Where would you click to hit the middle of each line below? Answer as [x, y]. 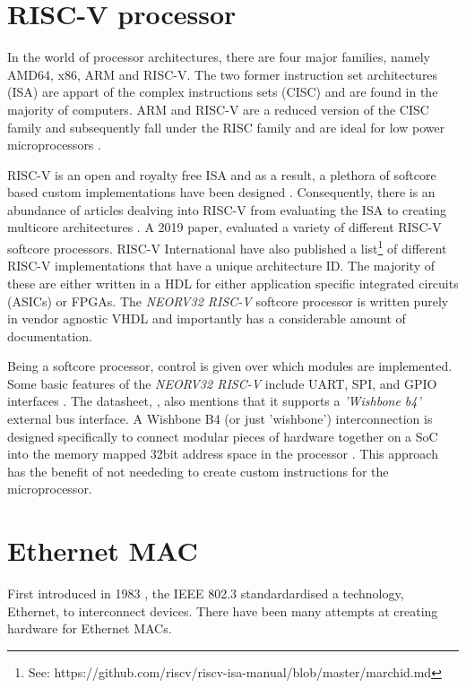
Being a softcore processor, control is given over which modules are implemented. [230, 366]
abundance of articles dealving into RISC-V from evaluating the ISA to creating [227, 209]
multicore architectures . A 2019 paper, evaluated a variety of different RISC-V [224, 227]
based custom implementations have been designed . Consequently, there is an [221, 192]
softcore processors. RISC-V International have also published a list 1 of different [227, 247]
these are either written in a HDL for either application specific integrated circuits [233, 283]
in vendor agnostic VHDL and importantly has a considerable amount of [207, 318]
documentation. [50, 335]
